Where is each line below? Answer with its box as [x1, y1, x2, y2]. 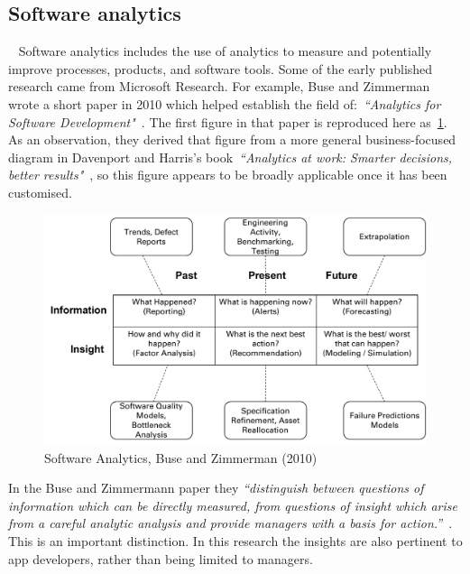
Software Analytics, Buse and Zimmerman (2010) [44, 448, 318, 467]
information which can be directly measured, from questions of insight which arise [8, 495, 457, 514]
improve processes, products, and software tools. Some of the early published [8, 59, 433, 78]
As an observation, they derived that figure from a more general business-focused [8, 130, 456, 149]
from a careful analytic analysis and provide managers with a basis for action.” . [8, 514, 453, 532]
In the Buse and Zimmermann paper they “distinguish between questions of [8, 478, 424, 497]
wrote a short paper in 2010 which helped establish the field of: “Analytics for [8, 94, 441, 113]
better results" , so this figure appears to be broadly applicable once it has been [8, 165, 447, 184]
